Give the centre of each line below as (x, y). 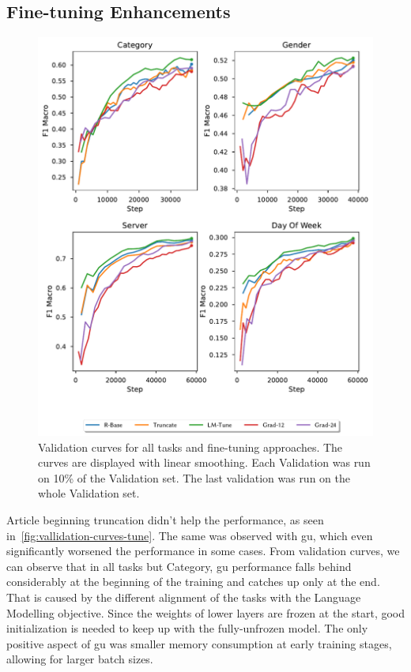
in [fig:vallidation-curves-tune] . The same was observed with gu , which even (190, 535)
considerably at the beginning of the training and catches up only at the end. (193, 582)
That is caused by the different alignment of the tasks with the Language (184, 597)
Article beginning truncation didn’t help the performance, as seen (165, 520)
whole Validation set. (89, 493)
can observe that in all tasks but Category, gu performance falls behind (179, 566)
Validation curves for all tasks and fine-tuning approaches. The (190, 447)
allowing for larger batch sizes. (80, 659)
